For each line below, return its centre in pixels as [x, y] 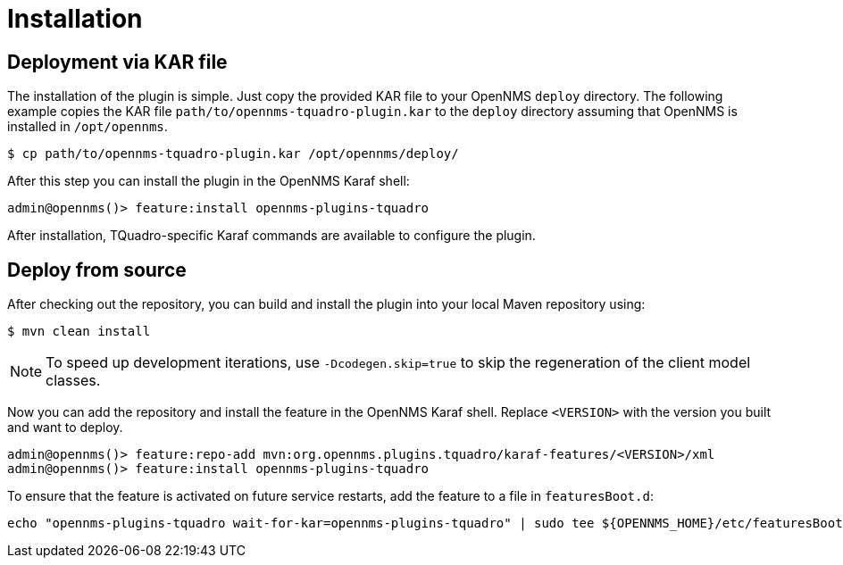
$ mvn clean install [79, 332]
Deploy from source [97, 270]
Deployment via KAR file [117, 62]
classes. [73, 381]
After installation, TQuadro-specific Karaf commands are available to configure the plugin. [271, 236]
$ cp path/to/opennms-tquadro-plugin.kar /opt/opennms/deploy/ [233, 154]
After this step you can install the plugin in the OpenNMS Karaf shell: [209, 181]
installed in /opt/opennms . [88, 127]
